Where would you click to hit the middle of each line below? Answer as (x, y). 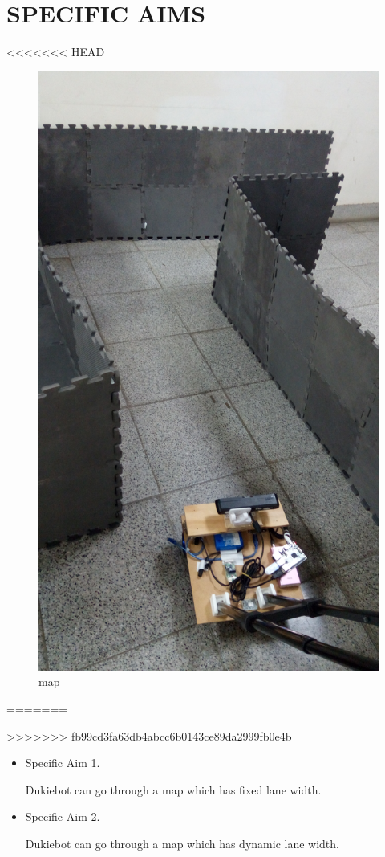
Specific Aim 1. (63, 763)
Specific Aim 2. (63, 816)
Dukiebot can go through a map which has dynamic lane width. (182, 843)
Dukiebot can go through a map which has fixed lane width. (173, 789)
